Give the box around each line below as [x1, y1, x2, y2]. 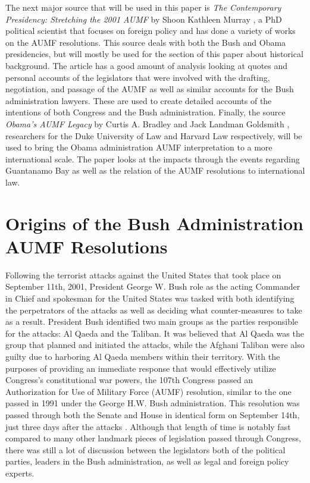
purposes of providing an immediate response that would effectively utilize [5, 362, 276, 374]
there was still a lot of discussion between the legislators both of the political [5, 443, 286, 456]
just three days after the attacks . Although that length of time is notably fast [5, 420, 291, 432]
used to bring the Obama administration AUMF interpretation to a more [5, 141, 273, 153]
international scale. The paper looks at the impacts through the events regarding [5, 152, 300, 165]
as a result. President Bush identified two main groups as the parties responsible [5, 315, 299, 328]
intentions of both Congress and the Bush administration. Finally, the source [5, 106, 286, 118]
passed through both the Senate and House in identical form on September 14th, [5, 408, 300, 421]
